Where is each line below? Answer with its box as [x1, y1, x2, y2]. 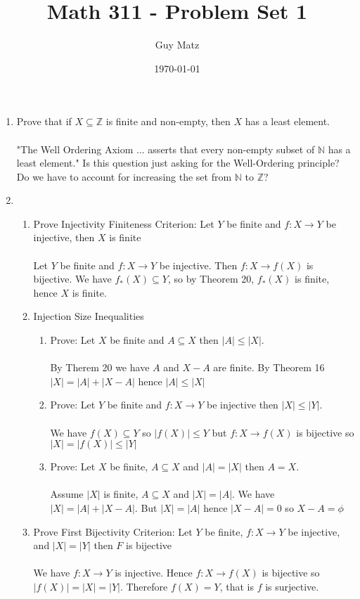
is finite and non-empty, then [105, 114, 231, 129]
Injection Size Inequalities [33, 309, 144, 323]
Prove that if [16, 114, 72, 129]
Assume [50, 487, 84, 501]
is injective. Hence [115, 565, 193, 580]
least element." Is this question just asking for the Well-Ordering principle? [16, 155, 340, 170]
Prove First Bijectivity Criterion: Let [33, 524, 193, 539]
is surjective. [265, 579, 319, 593]
